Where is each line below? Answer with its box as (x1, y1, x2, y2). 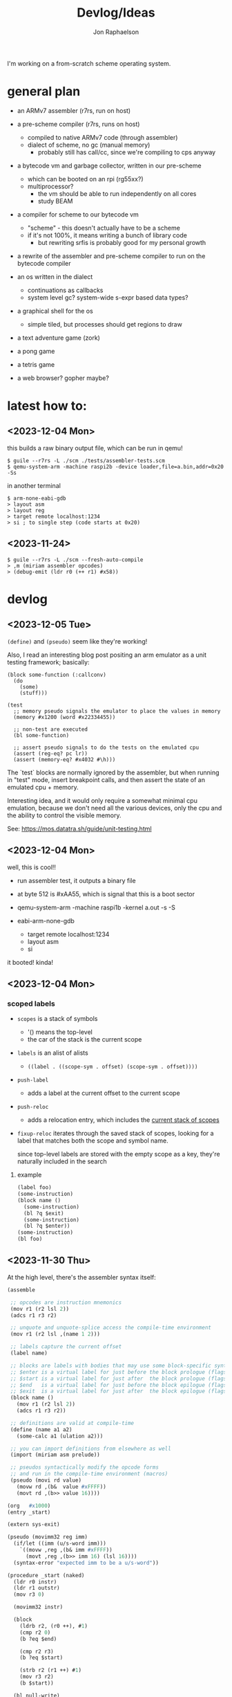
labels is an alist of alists (17, 1049, 88, 1057)
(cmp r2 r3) (19, 1648, 54, 1655)
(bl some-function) (13, 732, 70, 738)
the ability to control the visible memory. (7, 811, 122, 819)
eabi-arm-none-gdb (17, 916, 75, 925)
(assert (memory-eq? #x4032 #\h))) (13, 756, 116, 763)
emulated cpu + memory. (7, 783, 79, 791)
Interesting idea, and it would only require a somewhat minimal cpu (7, 796, 198, 804)
